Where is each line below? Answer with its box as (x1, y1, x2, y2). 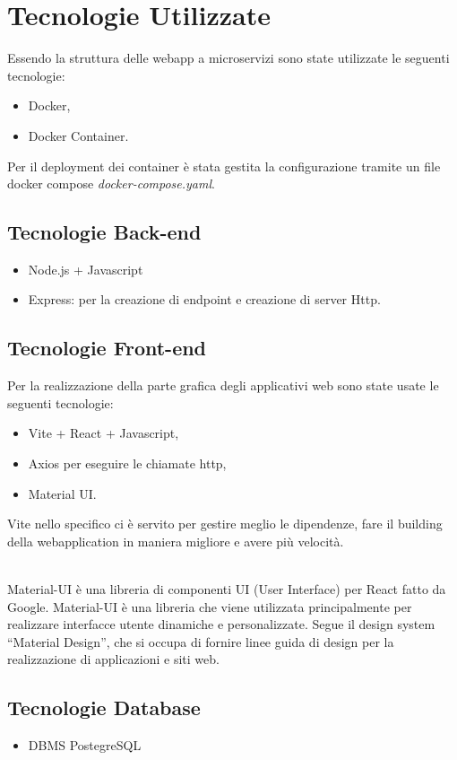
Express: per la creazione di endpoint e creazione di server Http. (28, 290, 381, 309)
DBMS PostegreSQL (28, 736, 142, 755)
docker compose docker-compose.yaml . (7, 174, 215, 193)
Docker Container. (28, 126, 129, 144)
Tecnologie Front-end (7, 334, 207, 362)
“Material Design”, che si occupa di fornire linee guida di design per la (7, 632, 394, 651)
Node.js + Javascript (28, 259, 143, 278)
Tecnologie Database (7, 694, 201, 721)
